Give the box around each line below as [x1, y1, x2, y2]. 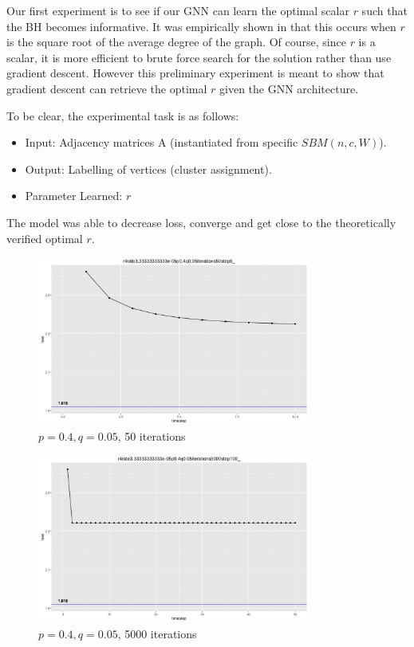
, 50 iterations [117, 427, 186, 444]
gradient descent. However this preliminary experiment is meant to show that [6, 65, 384, 81]
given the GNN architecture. [219, 80, 359, 96]
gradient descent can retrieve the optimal [6, 80, 207, 96]
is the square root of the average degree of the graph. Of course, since [6, 33, 346, 50]
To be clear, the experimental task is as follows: [6, 107, 239, 124]
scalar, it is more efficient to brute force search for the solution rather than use [6, 49, 392, 65]
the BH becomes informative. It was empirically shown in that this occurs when [6, 18, 396, 34]
